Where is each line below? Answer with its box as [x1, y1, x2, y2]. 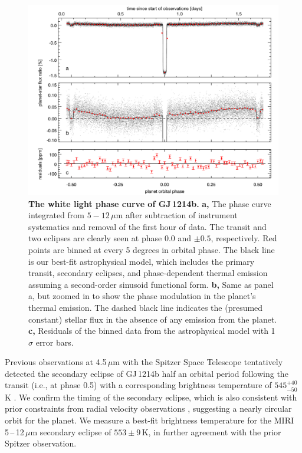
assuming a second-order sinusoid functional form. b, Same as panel [28, 278, 274, 290]
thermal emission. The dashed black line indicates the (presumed [28, 301, 263, 313]
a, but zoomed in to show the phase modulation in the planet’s [28, 290, 256, 302]
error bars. [35, 336, 74, 348]
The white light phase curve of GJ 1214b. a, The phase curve [28, 197, 271, 209]
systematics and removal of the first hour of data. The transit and [28, 220, 267, 232]
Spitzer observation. [5, 437, 77, 449]
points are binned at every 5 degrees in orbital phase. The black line [28, 243, 275, 255]
